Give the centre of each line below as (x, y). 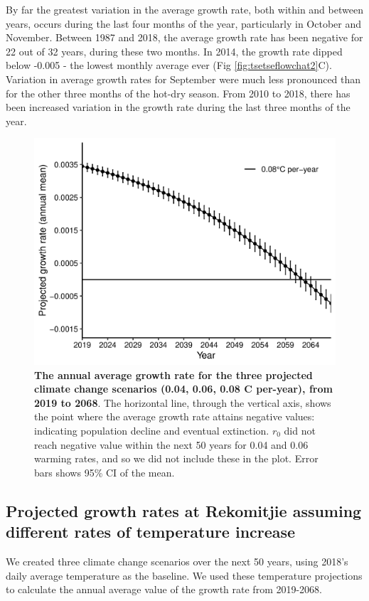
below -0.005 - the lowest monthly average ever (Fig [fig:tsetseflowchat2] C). (169, 65)
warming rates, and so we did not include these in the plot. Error (176, 458)
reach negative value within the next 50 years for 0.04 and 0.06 (171, 444)
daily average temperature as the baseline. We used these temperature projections (184, 575)
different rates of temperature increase (151, 532)
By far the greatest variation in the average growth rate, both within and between (184, 9)
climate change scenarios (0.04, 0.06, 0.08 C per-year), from (183, 389)
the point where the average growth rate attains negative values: (175, 416)
